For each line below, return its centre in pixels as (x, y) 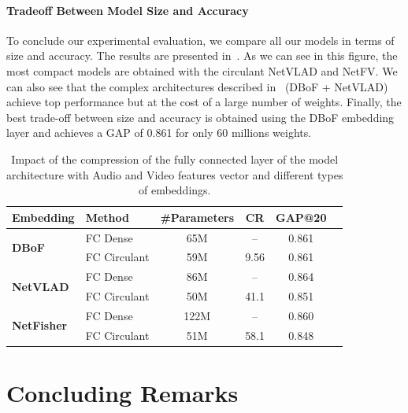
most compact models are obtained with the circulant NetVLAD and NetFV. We (202, 70)
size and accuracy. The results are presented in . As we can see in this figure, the (202, 55)
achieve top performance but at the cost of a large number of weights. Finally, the (204, 102)
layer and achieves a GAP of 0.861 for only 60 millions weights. (159, 133)
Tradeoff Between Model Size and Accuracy (128, 10)
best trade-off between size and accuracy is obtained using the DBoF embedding (200, 117)
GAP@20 (301, 217)
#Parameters (197, 217)
